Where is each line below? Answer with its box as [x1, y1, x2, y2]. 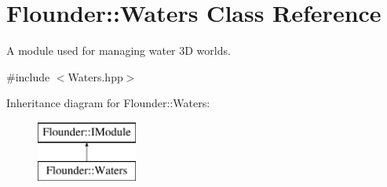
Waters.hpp [68, 68, 123, 85]
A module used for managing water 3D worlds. [6, 42, 231, 59]
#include [6, 68, 50, 85]
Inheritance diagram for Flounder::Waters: [6, 95, 210, 111]
